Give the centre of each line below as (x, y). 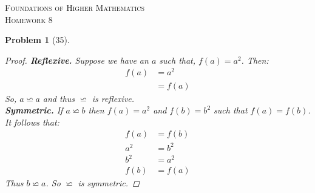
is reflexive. (113, 98)
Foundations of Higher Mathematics (75, 7)
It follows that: (32, 122)
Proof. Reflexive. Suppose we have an (77, 60)
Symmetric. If (34, 110)
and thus (59, 98)
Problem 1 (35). (37, 40)
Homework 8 (29, 19)
